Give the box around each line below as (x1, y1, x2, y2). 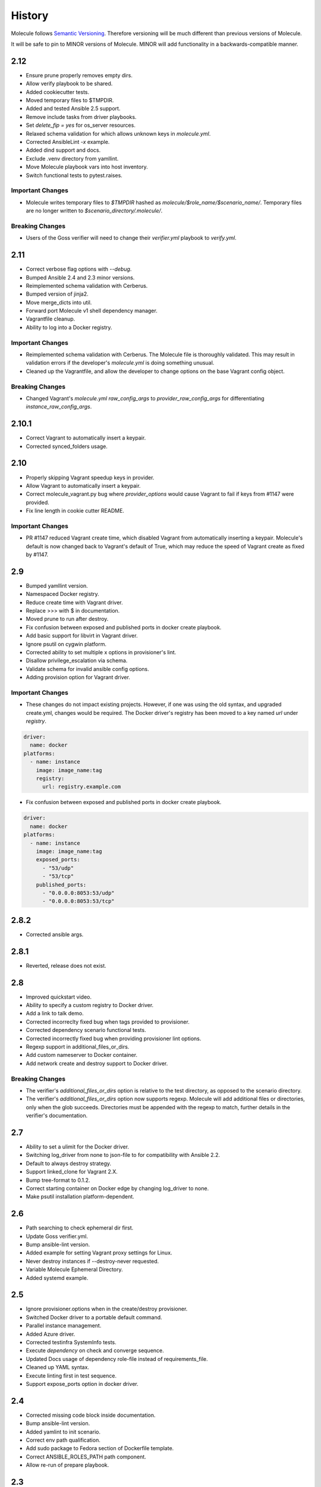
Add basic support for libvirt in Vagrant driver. (26, 632, 138, 639)
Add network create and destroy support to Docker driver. (26, 1059, 168, 1067)
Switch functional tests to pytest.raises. (26, 171, 123, 178)
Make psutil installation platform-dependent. (26, 1193, 135, 1200)
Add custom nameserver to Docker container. (26, 1052, 138, 1059)
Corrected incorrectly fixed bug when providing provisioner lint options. (26, 1035, 202, 1042)
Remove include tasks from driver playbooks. (26, 113, 137, 120)
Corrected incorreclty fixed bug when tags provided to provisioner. (26, 1018, 190, 1025)
